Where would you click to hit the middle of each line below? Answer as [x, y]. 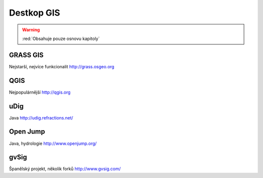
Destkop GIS [35, 13]
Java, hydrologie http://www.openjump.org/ [53, 143]
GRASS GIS [26, 55]
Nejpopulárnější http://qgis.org [40, 92]
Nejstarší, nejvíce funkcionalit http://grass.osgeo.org [62, 66]
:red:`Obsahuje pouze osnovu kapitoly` [61, 39]
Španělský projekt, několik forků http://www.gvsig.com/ [65, 169]
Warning [31, 30]
